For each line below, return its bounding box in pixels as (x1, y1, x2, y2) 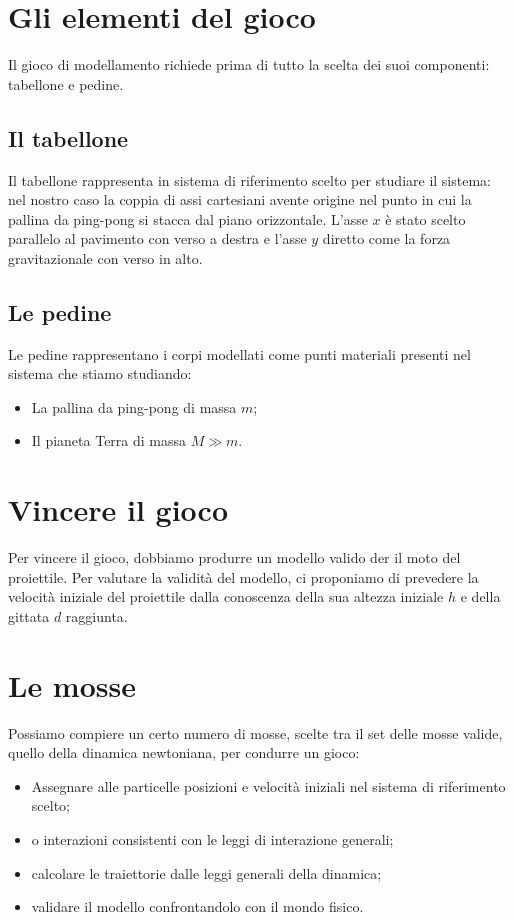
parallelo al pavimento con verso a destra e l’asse (8, 228, 307, 249)
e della (460, 586, 501, 607)
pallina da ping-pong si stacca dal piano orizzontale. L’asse (8, 208, 368, 229)
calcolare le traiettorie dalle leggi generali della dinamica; (31, 862, 382, 883)
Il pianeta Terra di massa (31, 430, 187, 451)
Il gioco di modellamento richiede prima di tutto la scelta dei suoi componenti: (8, 54, 490, 75)
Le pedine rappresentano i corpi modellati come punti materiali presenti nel (8, 343, 471, 364)
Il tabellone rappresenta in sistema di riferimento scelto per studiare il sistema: (8, 169, 491, 190)
